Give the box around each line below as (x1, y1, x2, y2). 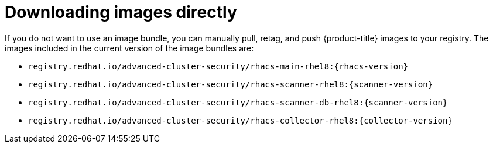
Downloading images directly (5, 2, 237, 22)
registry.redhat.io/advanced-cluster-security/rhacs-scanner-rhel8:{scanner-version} (28, 79, 433, 89)
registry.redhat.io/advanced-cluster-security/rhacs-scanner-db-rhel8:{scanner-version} (28, 97, 448, 107)
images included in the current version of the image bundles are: (5, 43, 254, 53)
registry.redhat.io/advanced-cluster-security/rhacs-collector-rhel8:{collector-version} (28, 115, 453, 125)
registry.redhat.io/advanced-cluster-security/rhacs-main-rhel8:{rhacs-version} (28, 61, 409, 71)
